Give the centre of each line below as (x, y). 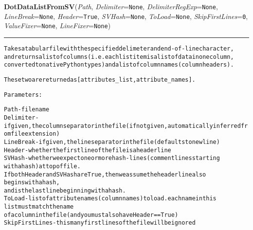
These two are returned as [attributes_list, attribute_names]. (100, 80)
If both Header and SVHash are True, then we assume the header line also (105, 174)
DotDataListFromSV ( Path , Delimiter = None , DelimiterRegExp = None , (111, 6)
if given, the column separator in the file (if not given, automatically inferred (122, 126)
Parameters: (23, 95)
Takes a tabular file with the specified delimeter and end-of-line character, (119, 48)
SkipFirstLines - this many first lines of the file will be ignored (100, 223)
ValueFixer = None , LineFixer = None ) (57, 26)
